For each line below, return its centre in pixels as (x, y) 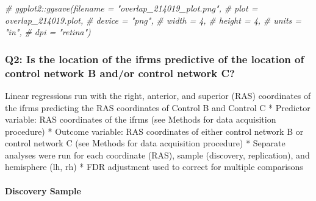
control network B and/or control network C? (120, 73)
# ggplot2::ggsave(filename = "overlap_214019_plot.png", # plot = (131, 8)
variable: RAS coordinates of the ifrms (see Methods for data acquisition (141, 119)
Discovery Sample (43, 190)
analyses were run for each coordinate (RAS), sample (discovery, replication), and (157, 155)
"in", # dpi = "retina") (48, 32)
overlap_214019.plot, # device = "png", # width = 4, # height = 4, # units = (153, 20)
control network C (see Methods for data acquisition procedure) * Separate (145, 143)
